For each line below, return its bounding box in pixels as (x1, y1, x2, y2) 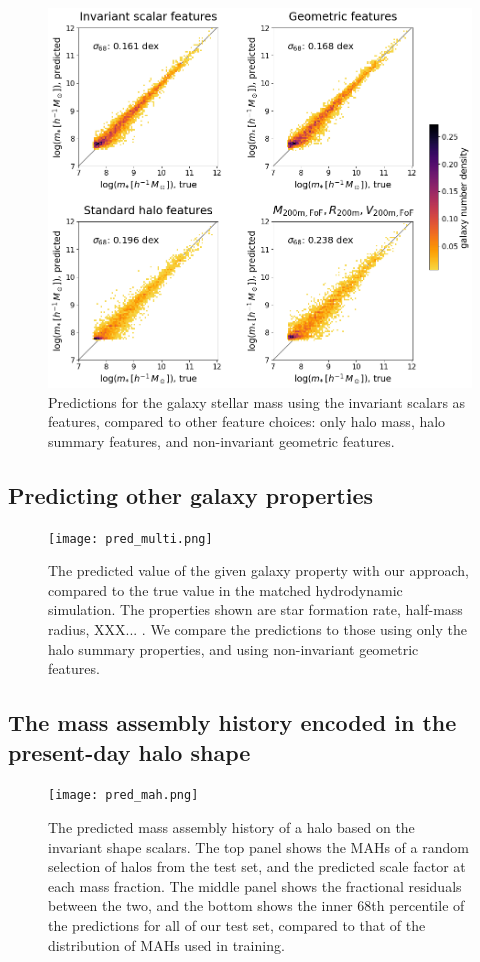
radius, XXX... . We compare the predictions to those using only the (48, 619, 467, 639)
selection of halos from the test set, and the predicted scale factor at (48, 856, 466, 877)
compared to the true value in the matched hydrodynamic (48, 579, 403, 600)
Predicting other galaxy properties (8, 479, 373, 510)
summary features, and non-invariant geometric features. (48, 430, 395, 451)
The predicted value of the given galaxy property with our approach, (48, 560, 470, 581)
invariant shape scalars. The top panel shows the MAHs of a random (48, 836, 469, 857)
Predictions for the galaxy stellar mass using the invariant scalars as (48, 391, 466, 412)
